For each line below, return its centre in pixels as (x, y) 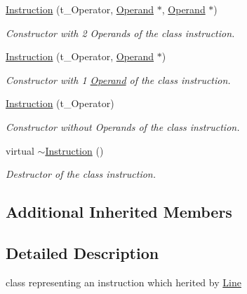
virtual (20, 150)
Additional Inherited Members (119, 212)
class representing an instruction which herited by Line (123, 282)
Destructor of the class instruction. (81, 174)
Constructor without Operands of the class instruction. (123, 126)
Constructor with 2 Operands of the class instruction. (120, 33)
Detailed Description (82, 252)
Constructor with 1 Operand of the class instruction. (118, 79)
